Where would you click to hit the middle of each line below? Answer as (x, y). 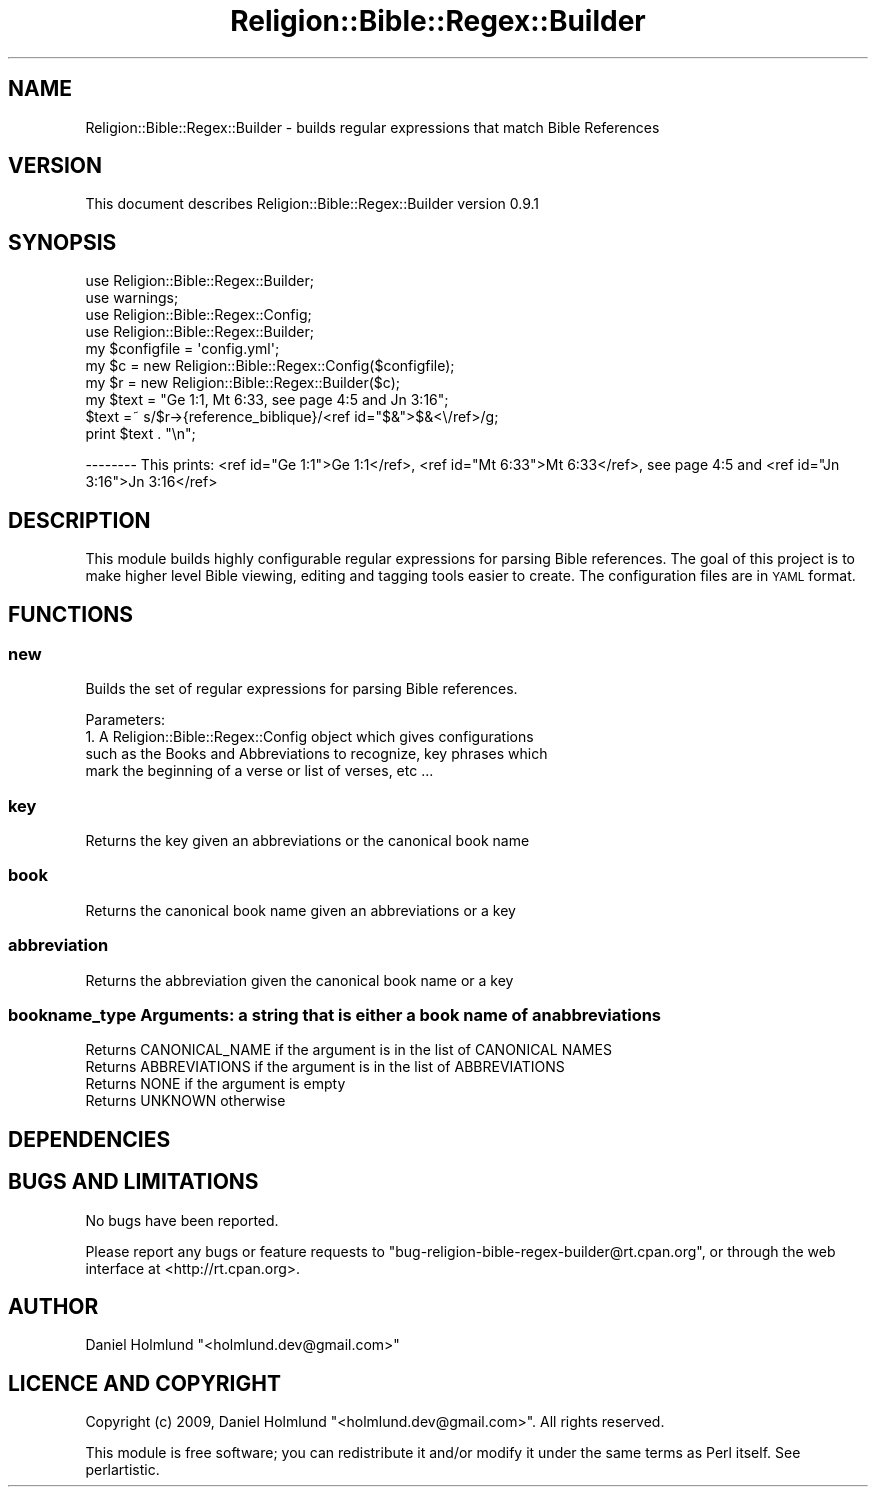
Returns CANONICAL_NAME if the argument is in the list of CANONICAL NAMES (348, 1050)
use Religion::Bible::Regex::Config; (198, 315)
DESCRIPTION (79, 520)
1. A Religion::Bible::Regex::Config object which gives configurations (309, 737)
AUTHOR (53, 1307)
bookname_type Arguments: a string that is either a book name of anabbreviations (335, 1014)
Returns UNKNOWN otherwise (185, 1101)
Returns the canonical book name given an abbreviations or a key (300, 910)
